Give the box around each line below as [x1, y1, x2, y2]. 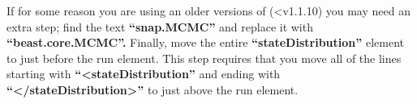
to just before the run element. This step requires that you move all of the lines [6, 49, 402, 66]
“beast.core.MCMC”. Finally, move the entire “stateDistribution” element [6, 34, 404, 51]
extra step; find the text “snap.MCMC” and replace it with [6, 18, 313, 35]
